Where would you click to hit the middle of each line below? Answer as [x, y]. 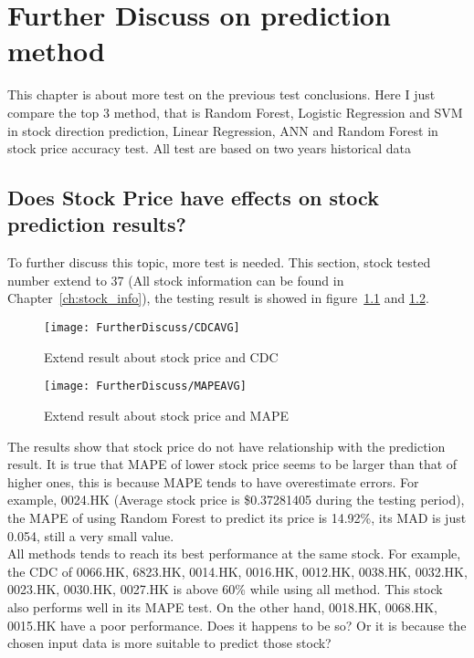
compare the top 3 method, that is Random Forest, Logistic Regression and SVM [235, 112]
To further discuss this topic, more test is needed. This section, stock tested [219, 262]
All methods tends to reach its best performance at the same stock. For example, [234, 554]
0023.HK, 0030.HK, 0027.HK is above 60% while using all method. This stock [225, 589]
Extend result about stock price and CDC [161, 356]
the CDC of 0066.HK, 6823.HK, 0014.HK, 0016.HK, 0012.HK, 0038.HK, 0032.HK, [237, 571]
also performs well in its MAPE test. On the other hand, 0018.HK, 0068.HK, [223, 606]
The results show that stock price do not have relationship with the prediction [226, 446]
